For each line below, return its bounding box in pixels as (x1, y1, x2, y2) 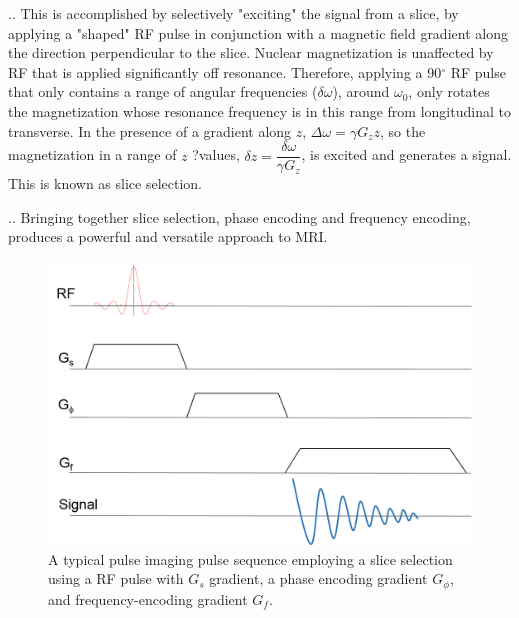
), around (332, 81, 390, 102)
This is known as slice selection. (8, 173, 203, 194)
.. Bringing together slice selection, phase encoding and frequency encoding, (8, 206, 471, 227)
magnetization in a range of (8, 144, 177, 165)
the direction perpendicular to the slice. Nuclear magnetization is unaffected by (8, 42, 494, 63)
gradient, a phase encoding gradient (209, 568, 428, 589)
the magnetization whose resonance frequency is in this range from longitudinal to (8, 100, 511, 121)
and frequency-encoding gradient (48, 588, 248, 609)
